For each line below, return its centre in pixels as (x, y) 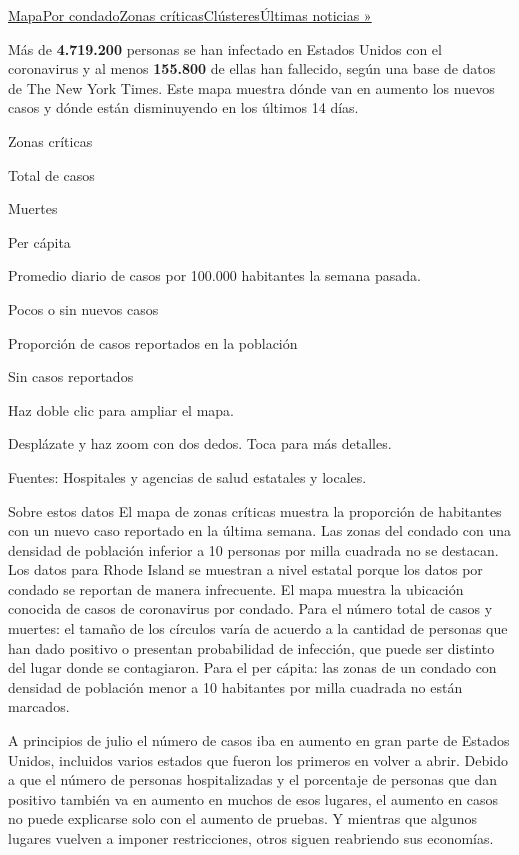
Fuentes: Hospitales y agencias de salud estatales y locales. (187, 476)
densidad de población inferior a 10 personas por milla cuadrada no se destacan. (253, 549)
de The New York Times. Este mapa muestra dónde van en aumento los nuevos (251, 87)
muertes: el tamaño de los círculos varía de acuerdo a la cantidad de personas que (258, 628)
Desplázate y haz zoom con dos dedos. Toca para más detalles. (200, 443)
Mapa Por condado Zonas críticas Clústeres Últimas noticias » (190, 15)
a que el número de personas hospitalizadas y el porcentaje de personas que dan (253, 779)
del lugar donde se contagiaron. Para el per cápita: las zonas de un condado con (252, 667)
